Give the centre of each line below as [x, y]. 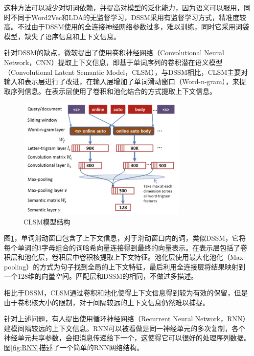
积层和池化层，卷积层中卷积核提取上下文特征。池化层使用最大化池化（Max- [125, 257]
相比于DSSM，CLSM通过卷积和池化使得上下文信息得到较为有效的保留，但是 [126, 293]
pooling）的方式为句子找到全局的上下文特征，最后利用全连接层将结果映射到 [125, 266]
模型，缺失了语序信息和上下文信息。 [62, 36]
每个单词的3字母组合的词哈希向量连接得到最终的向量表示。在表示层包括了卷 [126, 247]
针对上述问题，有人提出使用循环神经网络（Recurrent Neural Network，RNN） [127, 319]
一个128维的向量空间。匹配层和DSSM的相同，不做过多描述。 [101, 276]
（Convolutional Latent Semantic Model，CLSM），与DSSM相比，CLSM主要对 [126, 72]
